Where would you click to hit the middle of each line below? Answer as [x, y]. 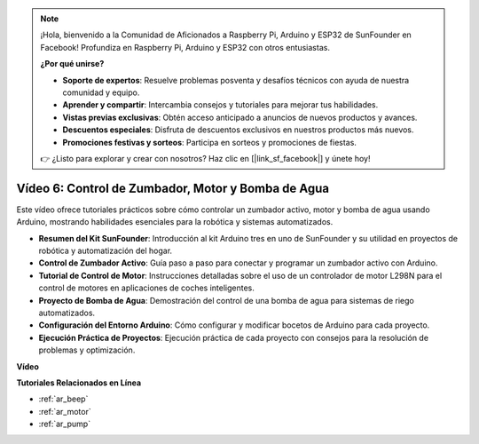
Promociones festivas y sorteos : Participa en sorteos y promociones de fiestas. [209, 142]
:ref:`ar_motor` [65, 411]
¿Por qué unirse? [72, 64]
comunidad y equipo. [101, 92]
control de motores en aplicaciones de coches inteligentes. [146, 288]
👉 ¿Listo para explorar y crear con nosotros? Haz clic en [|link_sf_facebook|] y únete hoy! [205, 158]
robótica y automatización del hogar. [106, 250]
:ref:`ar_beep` [63, 399]
